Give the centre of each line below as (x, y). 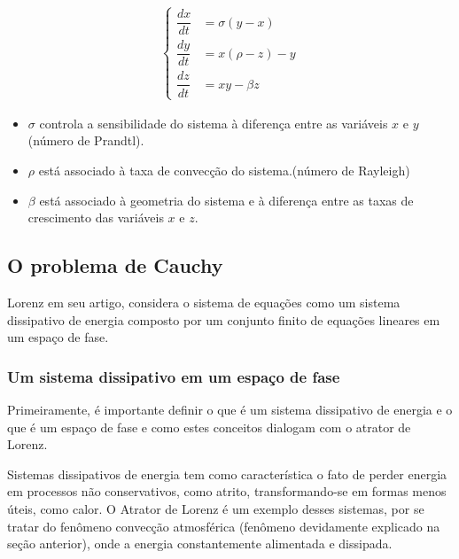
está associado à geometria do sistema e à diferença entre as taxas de (226, 200)
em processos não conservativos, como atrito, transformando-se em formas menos (227, 491)
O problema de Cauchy (115, 265)
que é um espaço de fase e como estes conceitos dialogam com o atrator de (209, 427)
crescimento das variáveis (96, 217)
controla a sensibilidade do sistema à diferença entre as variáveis (214, 123)
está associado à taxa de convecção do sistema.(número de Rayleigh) (224, 170)
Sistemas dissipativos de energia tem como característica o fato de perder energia (227, 474)
